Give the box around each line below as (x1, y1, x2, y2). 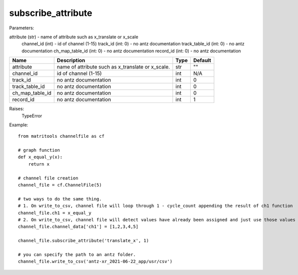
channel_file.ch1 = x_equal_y (18, 210, 92, 216)
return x (28, 161, 50, 167)
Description (57, 57, 85, 64)
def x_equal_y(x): (18, 154, 63, 160)
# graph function (18, 147, 60, 153)
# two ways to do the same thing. (18, 196, 102, 201)
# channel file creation (18, 175, 78, 181)
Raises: (9, 106, 24, 112)
